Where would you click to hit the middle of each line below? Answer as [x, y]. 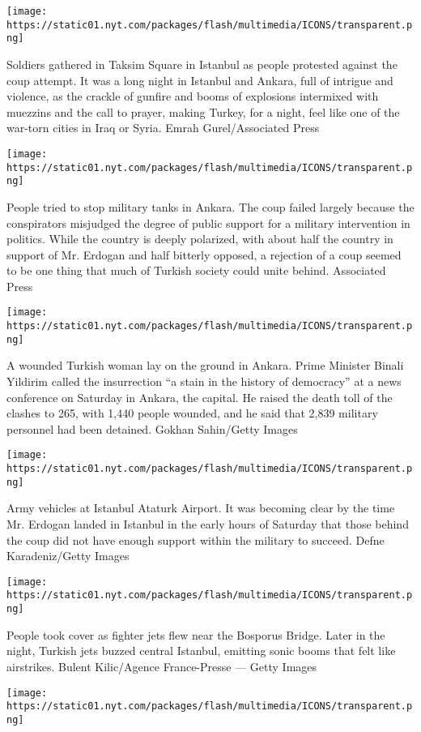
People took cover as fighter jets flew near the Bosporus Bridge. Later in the [196, 634]
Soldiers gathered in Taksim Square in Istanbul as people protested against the [202, 64]
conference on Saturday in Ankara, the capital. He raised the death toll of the [200, 397]
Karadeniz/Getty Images [68, 556]
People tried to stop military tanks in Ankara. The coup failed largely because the [210, 206]
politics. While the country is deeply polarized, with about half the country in [200, 239]
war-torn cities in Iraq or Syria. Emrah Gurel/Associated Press [163, 128]
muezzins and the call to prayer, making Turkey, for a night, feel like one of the [203, 111]
